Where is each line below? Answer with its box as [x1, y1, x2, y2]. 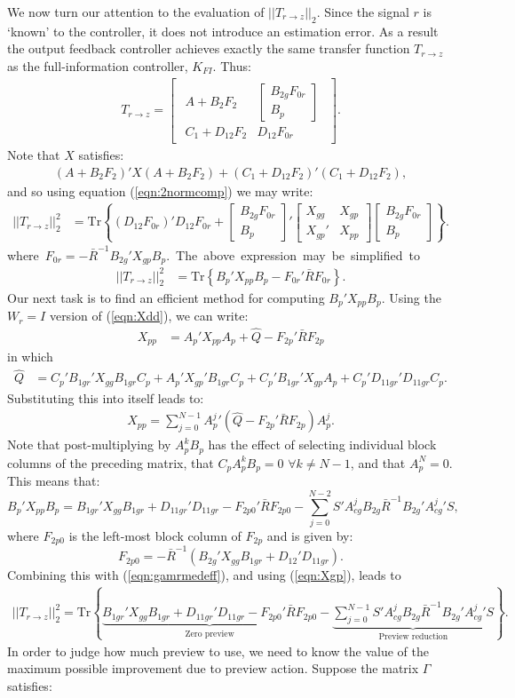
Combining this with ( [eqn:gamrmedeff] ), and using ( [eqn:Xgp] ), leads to [7, 566, 401, 584]
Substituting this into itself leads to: [7, 388, 204, 407]
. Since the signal [316, 3, 409, 20]
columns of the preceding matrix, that [7, 453, 214, 472]
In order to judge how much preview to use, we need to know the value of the [7, 641, 429, 660]
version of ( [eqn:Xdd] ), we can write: [49, 306, 249, 325]
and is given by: [266, 526, 353, 544]
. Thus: [212, 56, 251, 75]
